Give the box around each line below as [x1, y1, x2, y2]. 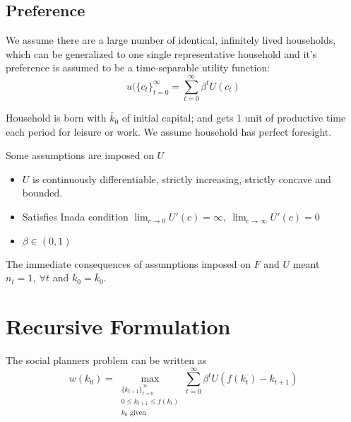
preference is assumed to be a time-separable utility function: [6, 60, 270, 75]
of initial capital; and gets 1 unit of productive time [121, 110, 346, 125]
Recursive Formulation [6, 312, 231, 341]
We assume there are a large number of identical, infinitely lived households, [6, 33, 336, 47]
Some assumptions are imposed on [6, 148, 154, 163]
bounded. [22, 185, 63, 200]
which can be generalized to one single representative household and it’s [6, 46, 317, 61]
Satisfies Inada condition [22, 209, 129, 224]
